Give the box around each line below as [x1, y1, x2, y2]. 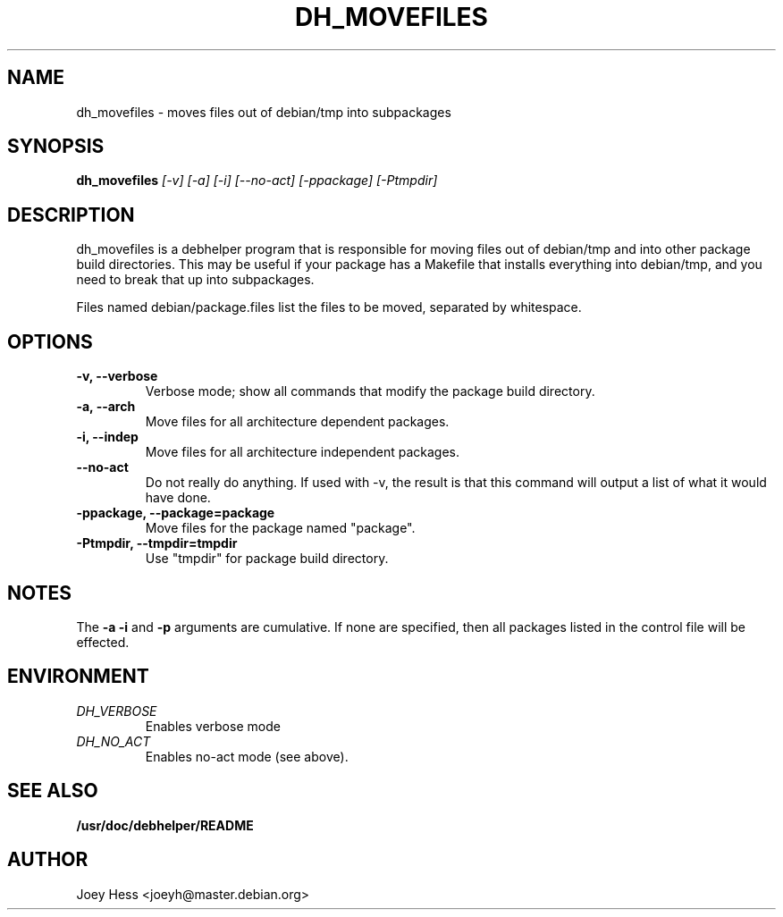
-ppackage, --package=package [76, 505, 275, 521]
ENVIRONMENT [7, 665, 149, 688]
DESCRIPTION [7, 203, 135, 226]
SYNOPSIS [7, 135, 105, 158]
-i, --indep [76, 429, 139, 445]
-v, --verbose [76, 368, 158, 384]
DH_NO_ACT [76, 733, 151, 749]
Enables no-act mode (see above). [145, 748, 349, 764]
